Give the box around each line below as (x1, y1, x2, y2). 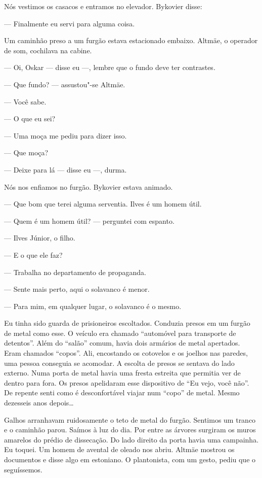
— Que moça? (4, 147, 49, 158)
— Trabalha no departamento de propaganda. (4, 266, 146, 277)
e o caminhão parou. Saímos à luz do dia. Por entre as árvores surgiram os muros (4, 424, 256, 435)
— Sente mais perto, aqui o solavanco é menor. (4, 284, 150, 294)
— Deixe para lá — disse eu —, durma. (4, 164, 127, 175)
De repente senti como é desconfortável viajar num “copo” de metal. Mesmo (4, 387, 240, 398)
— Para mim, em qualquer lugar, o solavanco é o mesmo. (4, 300, 182, 311)
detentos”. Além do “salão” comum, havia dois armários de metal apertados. (4, 337, 240, 348)
